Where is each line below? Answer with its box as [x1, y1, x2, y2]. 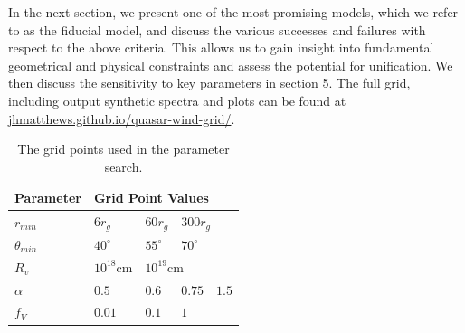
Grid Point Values [93, 188, 209, 207]
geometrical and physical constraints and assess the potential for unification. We [8, 55, 453, 74]
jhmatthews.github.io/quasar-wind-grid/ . [8, 109, 235, 128]
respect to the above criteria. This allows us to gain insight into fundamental [8, 38, 434, 57]
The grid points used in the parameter [17, 139, 230, 158]
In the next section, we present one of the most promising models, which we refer [8, 3, 459, 21]
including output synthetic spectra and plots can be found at [8, 90, 346, 109]
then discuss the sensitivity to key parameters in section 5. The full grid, [8, 73, 411, 92]
